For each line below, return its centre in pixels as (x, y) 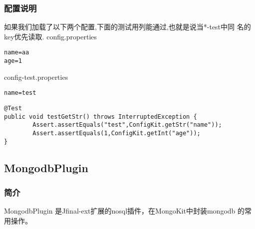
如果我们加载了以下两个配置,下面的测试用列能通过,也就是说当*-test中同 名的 (127, 27)
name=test (20, 93)
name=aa (17, 53)
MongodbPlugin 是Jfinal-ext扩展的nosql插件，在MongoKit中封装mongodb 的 (125, 211)
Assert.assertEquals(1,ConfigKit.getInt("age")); (117, 133)
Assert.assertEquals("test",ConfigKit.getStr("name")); (127, 125)
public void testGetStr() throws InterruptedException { (101, 116)
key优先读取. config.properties (51, 36)
